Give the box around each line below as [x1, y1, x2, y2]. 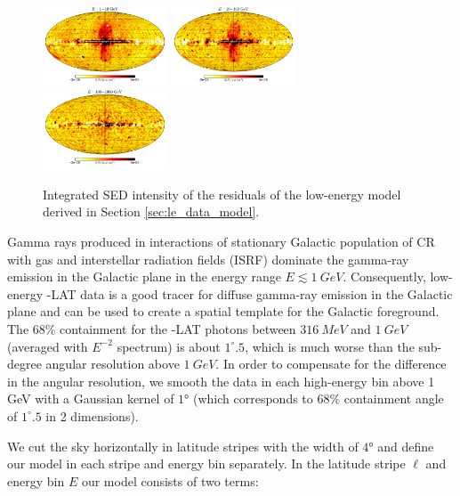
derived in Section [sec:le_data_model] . [43, 202, 260, 221]
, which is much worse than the [245, 337, 415, 355]
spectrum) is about [117, 337, 221, 355]
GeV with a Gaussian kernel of [7, 389, 174, 408]
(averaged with [7, 337, 88, 355]
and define [377, 436, 434, 455]
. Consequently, [343, 267, 426, 286]
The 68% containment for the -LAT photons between [7, 319, 296, 337]
